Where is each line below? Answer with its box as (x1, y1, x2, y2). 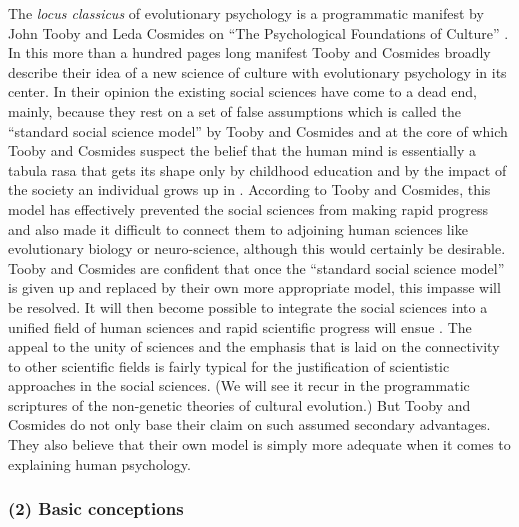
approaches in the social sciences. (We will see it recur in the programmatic (8, 375, 470, 396)
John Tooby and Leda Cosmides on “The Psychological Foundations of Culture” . (8, 22, 509, 43)
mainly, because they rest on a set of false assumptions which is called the (8, 100, 461, 121)
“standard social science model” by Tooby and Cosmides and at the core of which (8, 120, 508, 141)
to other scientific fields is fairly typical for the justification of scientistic (8, 355, 450, 376)
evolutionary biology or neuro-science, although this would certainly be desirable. (8, 238, 506, 259)
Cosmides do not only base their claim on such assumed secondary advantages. (8, 414, 491, 435)
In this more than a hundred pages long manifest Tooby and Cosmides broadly (8, 42, 491, 63)
